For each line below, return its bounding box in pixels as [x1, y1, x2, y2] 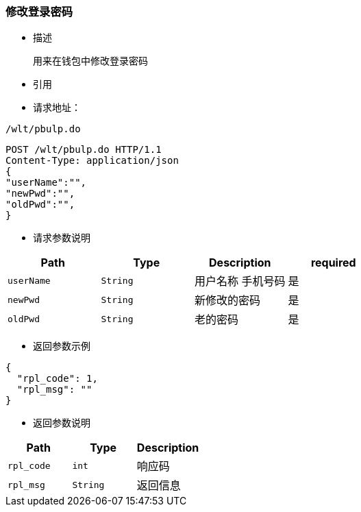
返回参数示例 [33, 340, 90, 352]
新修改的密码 [195, 293, 261, 308]
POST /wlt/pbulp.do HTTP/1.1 [5, 144, 162, 156]
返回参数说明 [33, 417, 90, 429]
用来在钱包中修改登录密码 [33, 56, 148, 67]
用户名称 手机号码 [195, 274, 286, 289]
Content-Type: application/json [5, 155, 179, 167]
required [310, 256, 356, 270]
